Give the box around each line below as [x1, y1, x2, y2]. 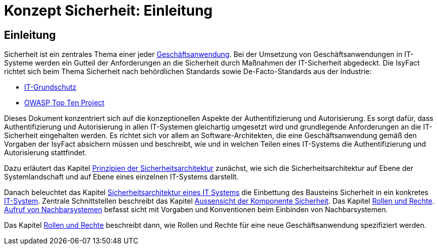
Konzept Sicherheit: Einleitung [4, 2, 213, 19]
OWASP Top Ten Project [24, 98, 104, 107]
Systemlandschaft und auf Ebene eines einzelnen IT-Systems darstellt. [4, 172, 239, 181]
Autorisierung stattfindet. [4, 148, 87, 157]
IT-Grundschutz [24, 83, 77, 92]
